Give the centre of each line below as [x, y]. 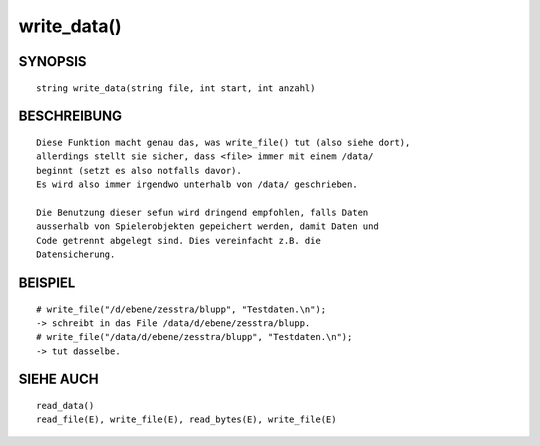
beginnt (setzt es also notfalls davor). [139, 170]
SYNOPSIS [52, 61]
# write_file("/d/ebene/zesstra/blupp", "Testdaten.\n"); [181, 309]
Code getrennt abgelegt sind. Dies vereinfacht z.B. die [179, 240]
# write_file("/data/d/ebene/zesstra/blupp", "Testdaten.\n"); [194, 337]
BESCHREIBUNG [70, 116]
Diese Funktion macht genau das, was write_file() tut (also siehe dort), [223, 142]
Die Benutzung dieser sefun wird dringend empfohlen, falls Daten [202, 212]
